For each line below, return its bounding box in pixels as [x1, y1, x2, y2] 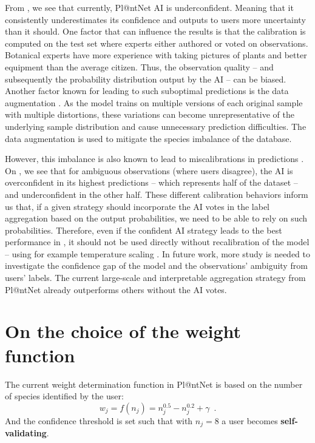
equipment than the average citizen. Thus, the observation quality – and [5, 60, 274, 73]
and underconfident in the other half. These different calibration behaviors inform [5, 188, 308, 200]
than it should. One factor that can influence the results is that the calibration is [5, 25, 306, 38]
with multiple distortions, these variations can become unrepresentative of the [5, 108, 294, 121]
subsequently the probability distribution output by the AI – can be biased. [5, 72, 286, 85]
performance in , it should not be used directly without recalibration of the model [5, 235, 310, 248]
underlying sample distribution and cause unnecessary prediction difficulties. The [5, 120, 307, 132]
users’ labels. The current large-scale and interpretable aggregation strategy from [5, 271, 306, 284]
